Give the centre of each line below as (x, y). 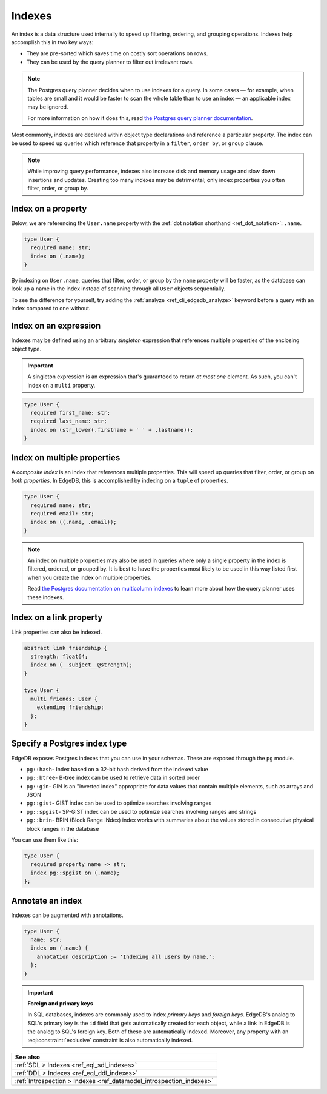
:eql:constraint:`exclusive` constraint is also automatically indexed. (110, 1040)
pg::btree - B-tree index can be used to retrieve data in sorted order (113, 778)
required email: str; (63, 513)
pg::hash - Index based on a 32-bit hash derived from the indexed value (117, 769)
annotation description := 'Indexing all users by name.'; (126, 956)
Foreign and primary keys (60, 1004)
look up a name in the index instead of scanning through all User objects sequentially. (118, 289)
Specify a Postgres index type (69, 744)
